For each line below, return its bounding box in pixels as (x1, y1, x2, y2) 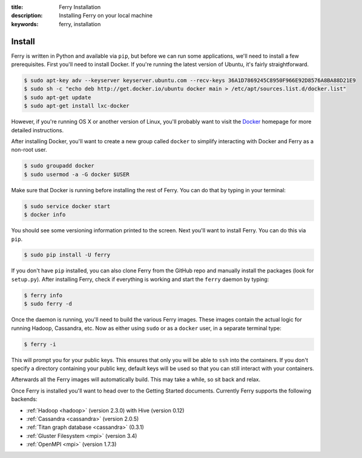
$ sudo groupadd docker (24, 163, 95, 169)
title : (11, 4, 24, 10)
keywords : (11, 20, 39, 27)
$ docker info (24, 211, 66, 218)
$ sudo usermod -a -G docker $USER (24, 170, 130, 178)
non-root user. (11, 146, 47, 153)
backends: (11, 396, 38, 403)
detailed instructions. (11, 126, 64, 133)
